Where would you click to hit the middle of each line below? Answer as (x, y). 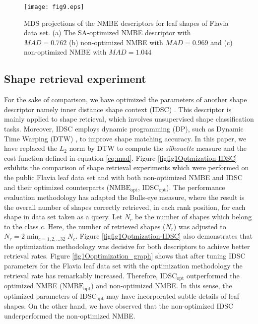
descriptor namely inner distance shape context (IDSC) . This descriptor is (118, 109)
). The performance (196, 187)
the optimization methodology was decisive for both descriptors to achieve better (127, 246)
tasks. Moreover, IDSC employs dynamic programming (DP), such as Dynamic (124, 129)
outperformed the (213, 275)
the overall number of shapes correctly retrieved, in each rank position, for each (125, 207)
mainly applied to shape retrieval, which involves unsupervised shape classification (129, 119)
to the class (21, 226)
